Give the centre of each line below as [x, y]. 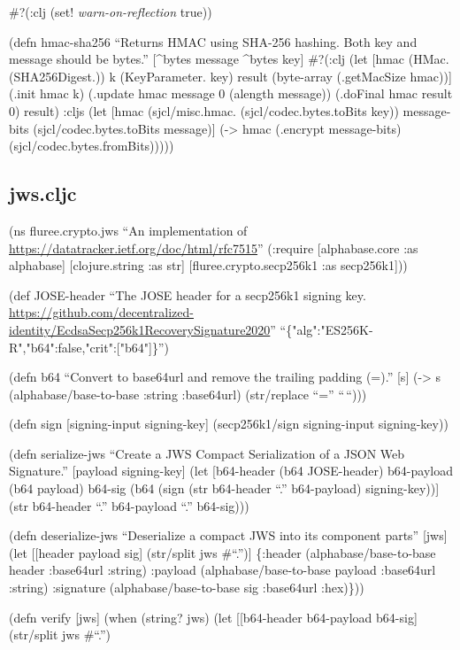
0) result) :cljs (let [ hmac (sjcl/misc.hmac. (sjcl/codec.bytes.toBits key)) [204, 110]
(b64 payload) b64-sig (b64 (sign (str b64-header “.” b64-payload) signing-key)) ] [224, 488]
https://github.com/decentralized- [101, 312]
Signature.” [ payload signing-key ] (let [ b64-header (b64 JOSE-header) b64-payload [231, 471]
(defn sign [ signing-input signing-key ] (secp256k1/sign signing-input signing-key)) [229, 424]
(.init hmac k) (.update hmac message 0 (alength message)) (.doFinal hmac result [231, 93]
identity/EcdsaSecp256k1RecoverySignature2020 [140, 329]
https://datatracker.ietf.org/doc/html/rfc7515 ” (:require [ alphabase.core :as [214, 248]
